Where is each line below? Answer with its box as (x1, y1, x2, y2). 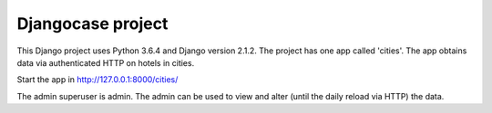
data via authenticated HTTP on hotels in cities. (16, 57, 195, 68)
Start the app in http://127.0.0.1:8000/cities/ (16, 74, 179, 85)
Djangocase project (16, 14, 169, 33)
